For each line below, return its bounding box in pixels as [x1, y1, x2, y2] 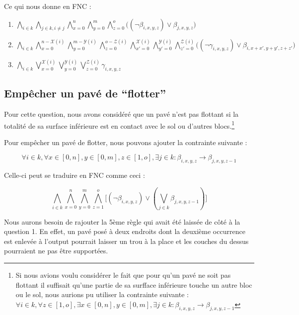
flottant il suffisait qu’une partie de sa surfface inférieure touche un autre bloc [15, 279, 252, 290]
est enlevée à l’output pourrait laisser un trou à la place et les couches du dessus [4, 236, 249, 246]
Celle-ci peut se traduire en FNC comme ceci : [4, 170, 145, 180]
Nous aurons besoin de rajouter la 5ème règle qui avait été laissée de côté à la [4, 216, 240, 227]
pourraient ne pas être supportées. [4, 245, 108, 256]
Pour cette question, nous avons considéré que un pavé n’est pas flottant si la [4, 109, 239, 119]
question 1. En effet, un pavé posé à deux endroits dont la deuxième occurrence [4, 226, 245, 236]
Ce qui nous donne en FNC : [4, 1, 91, 11]
